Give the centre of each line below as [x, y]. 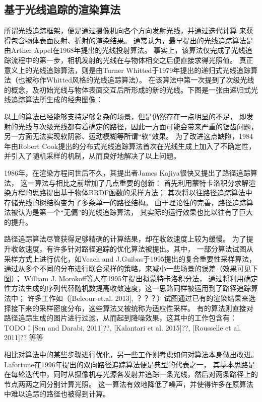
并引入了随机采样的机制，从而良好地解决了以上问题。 [92, 156]
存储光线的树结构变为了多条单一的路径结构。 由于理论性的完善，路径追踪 [125, 202]
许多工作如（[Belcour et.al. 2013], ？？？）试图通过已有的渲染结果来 [138, 298]
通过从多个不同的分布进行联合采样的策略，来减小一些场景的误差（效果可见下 [131, 268]
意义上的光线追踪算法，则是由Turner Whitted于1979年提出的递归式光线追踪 [127, 70]
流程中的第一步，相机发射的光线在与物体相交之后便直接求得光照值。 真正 [132, 60]
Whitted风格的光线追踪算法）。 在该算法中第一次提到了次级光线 [150, 80]
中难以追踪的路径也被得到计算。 [57, 394]
